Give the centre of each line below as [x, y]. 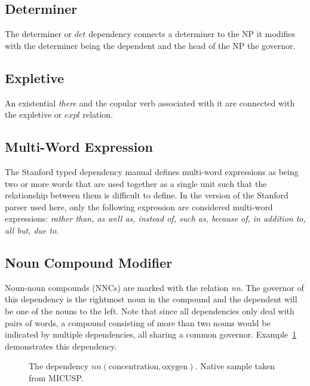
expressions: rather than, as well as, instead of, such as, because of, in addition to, [155, 218]
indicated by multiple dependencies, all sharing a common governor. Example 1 [151, 334]
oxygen [175, 367]
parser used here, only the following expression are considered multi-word [139, 206]
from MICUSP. [56, 377]
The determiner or [39, 34]
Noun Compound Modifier [89, 262]
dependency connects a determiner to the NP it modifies [192, 34]
